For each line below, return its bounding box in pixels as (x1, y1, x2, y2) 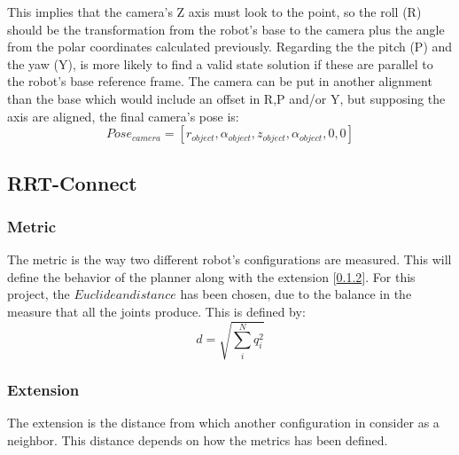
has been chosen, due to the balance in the (180, 285, 412, 303)
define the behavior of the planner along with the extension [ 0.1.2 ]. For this (7, 267, 416, 286)
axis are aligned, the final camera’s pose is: (7, 106, 239, 125)
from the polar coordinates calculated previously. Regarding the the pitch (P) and (7, 37, 453, 56)
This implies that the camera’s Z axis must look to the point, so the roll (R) (7, 3, 422, 20)
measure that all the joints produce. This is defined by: (7, 302, 306, 320)
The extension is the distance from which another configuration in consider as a (7, 413, 440, 432)
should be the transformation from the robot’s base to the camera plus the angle (7, 20, 445, 38)
